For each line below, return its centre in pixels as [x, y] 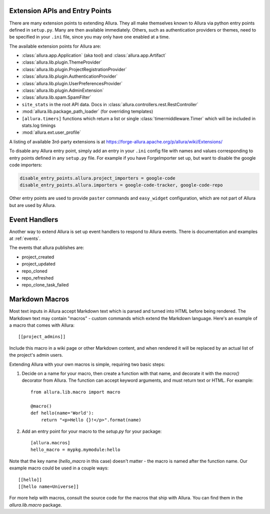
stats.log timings [39, 125]
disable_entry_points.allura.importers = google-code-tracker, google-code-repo [121, 185]
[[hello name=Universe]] [48, 487]
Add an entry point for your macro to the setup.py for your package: [92, 431]
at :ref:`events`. [25, 238]
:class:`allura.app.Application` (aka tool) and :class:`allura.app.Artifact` [94, 56]
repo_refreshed [38, 278]
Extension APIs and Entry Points [60, 11]
